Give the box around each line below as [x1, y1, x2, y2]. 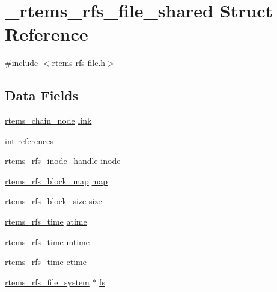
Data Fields [5, 86, 79, 105]
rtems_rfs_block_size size [5, 195, 102, 207]
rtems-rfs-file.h [52, 56, 106, 69]
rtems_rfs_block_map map [5, 174, 108, 187]
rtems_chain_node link [5, 114, 92, 127]
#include [5, 56, 38, 69]
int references [5, 134, 54, 147]
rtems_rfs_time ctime [5, 255, 87, 268]
